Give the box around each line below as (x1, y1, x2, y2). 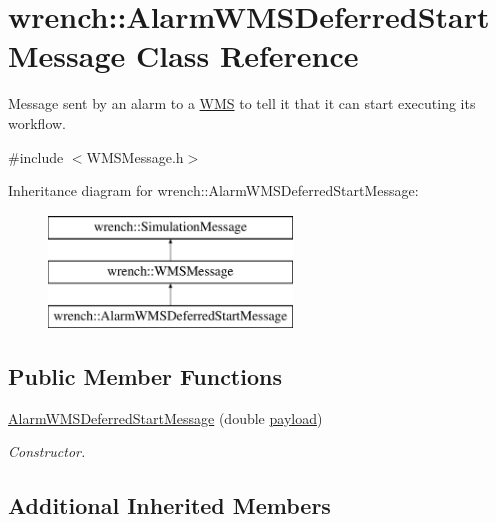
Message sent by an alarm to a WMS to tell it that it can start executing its (8, 93, 476, 114)
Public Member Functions (8, 361, 282, 392)
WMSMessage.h (86, 146, 184, 167)
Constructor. (8, 441, 86, 462)
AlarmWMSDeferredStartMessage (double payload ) (8, 407, 323, 428)
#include (8, 146, 64, 167)
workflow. (8, 112, 66, 133)
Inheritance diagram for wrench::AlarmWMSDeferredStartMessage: (8, 180, 419, 201)
